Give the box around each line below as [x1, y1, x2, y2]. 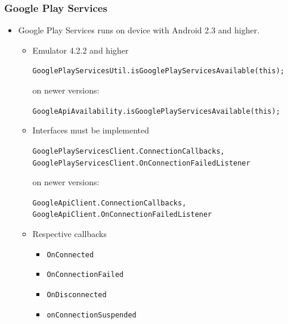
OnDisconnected [47, 291, 107, 300]
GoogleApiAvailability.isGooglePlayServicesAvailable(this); [32, 107, 280, 116]
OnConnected [47, 250, 94, 259]
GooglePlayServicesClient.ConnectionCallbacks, [32, 147, 225, 155]
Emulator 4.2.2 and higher [32, 43, 129, 56]
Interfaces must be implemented [32, 124, 149, 136]
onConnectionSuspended [47, 310, 137, 319]
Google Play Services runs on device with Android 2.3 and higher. [18, 24, 260, 36]
